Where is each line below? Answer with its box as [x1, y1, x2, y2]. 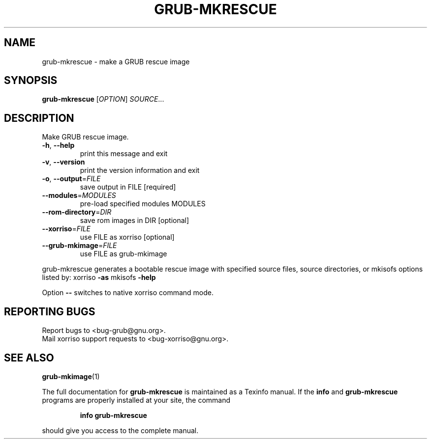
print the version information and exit [80, 166, 200, 175]
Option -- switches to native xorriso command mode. [42, 288, 214, 297]
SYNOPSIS [4, 74, 58, 87]
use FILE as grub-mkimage [80, 249, 167, 258]
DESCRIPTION [4, 111, 74, 124]
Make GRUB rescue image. [42, 133, 129, 141]
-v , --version [42, 158, 85, 166]
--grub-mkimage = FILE [42, 241, 117, 250]
